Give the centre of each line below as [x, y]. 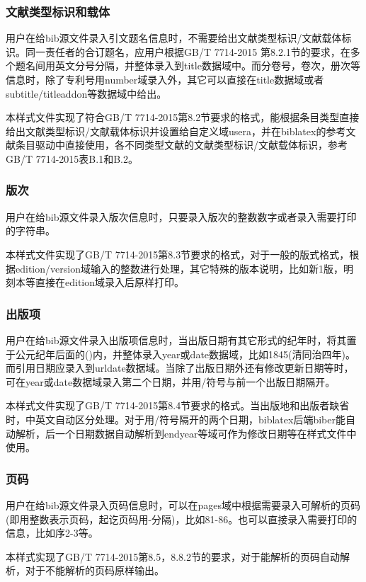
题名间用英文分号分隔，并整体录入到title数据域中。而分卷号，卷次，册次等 [188, 65]
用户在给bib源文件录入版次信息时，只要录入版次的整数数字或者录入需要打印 [181, 216]
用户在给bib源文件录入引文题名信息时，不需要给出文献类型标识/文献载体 [174, 38]
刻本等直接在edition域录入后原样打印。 [95, 282]
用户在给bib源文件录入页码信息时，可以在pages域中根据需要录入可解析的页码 [183, 504]
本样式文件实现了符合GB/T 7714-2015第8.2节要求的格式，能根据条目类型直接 [183, 117]
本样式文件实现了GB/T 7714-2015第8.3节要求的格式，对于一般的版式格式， [178, 254]
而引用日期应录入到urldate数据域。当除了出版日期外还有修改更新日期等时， [180, 368]
